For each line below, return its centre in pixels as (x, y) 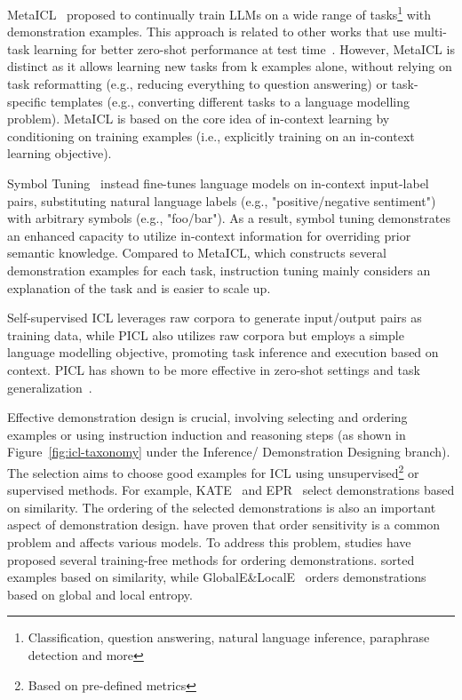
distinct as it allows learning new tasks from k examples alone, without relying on (230, 66)
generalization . (50, 387)
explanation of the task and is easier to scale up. (139, 287)
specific (27, 101)
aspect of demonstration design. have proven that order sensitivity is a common (224, 525)
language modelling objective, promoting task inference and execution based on (223, 352)
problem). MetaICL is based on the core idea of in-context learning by (199, 119)
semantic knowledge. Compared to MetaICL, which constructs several (197, 253)
